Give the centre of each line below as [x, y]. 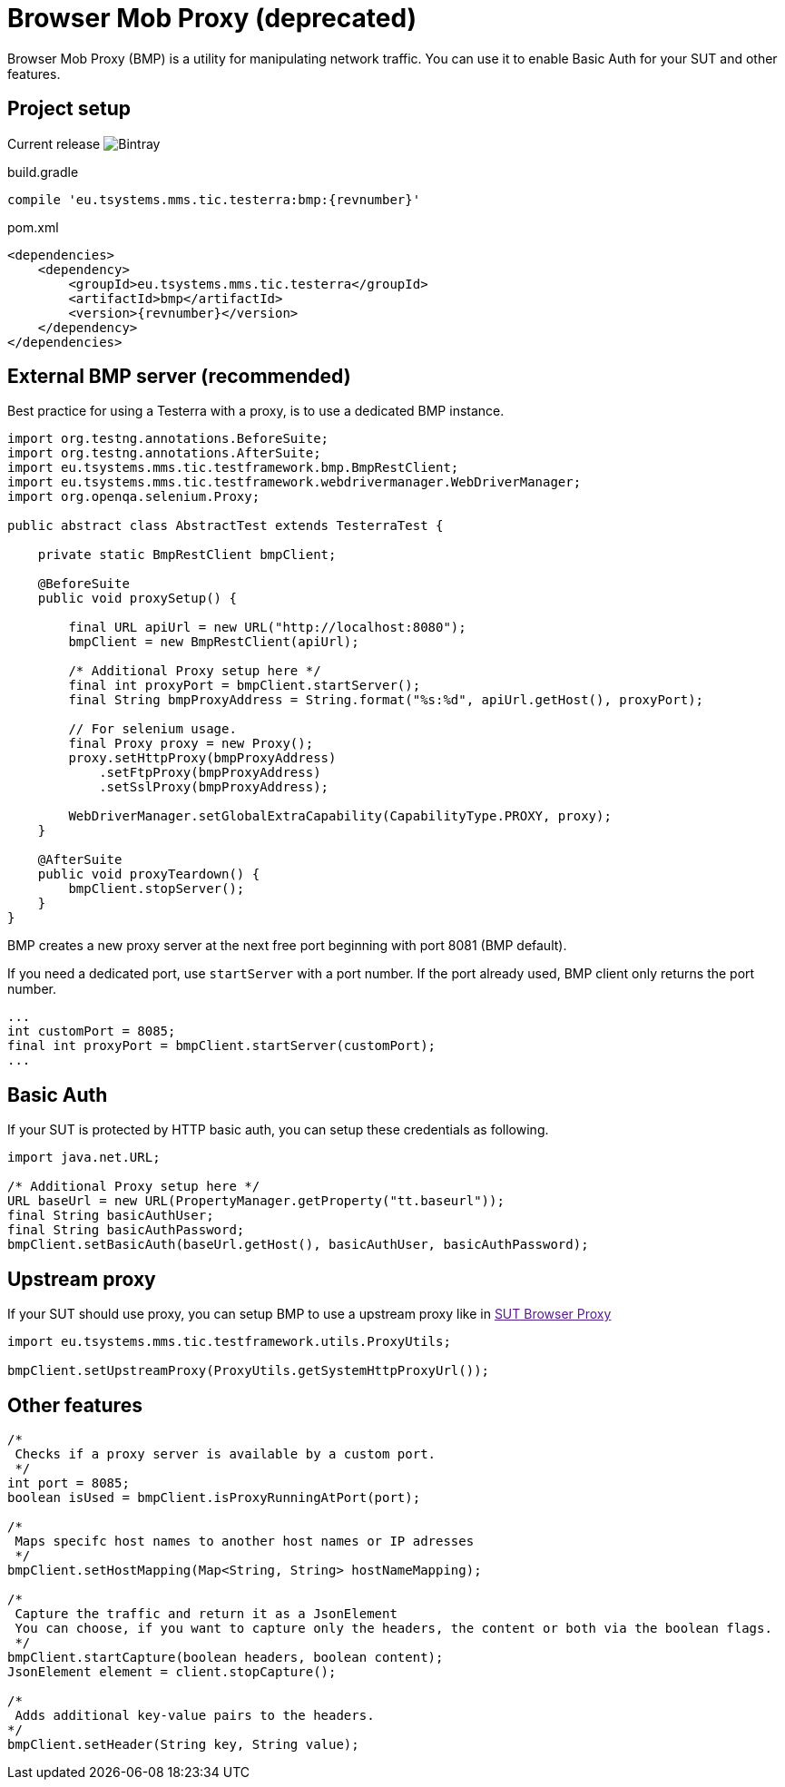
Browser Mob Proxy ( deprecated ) [212, 18]
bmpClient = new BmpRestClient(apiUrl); [214, 642]
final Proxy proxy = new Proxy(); [191, 744]
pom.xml [33, 227]
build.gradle [43, 172]
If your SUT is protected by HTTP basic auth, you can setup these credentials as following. [278, 1130]
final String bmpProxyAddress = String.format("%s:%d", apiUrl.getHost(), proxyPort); [386, 700]
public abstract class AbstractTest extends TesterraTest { [226, 526]
